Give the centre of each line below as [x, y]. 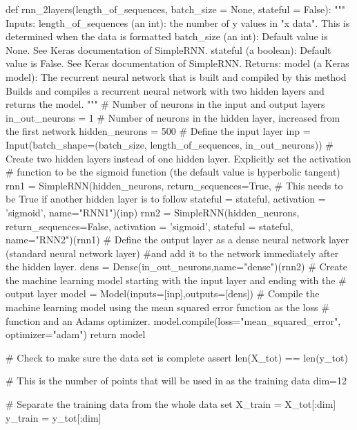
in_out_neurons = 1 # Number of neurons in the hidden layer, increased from [173, 117]
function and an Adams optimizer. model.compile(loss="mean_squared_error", [173, 320]
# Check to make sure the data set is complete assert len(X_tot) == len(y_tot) [177, 357]
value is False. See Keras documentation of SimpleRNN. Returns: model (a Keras [177, 63]
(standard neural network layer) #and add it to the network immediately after [172, 253]
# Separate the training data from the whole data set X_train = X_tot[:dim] [171, 404]
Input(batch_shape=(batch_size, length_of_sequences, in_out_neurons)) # [170, 144]
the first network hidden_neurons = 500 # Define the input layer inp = [158, 131]
